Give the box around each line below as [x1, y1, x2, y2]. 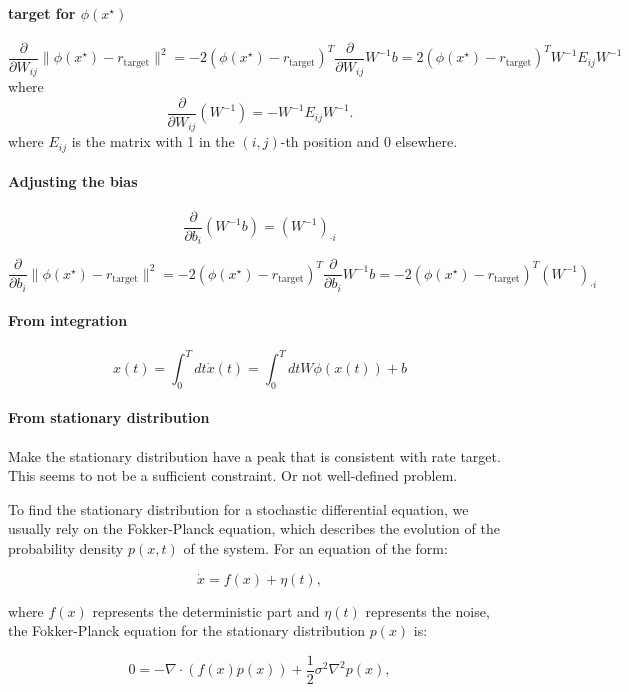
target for [8, 2, 76, 23]
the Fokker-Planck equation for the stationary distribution [8, 620, 365, 641]
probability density [8, 537, 124, 558]
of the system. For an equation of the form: [183, 537, 448, 558]
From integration [8, 310, 128, 331]
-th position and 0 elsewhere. [280, 131, 458, 152]
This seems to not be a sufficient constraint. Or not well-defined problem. [8, 465, 458, 486]
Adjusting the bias [8, 171, 138, 192]
